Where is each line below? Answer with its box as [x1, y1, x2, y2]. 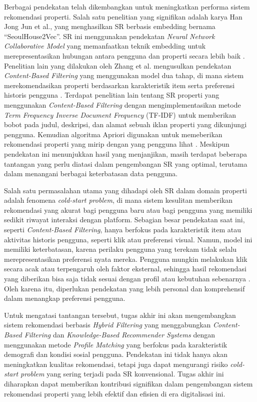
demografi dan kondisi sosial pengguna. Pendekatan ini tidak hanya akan [4, 349, 227, 359]
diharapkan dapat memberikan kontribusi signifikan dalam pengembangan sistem [4, 378, 253, 388]
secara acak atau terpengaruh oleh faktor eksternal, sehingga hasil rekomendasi [4, 263, 246, 274]
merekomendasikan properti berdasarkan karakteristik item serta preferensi [4, 80, 235, 90]
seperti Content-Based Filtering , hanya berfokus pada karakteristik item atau [4, 224, 241, 235]
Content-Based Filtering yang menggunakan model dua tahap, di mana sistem [4, 70, 244, 81]
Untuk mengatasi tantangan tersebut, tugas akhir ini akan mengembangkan [4, 309, 236, 320]
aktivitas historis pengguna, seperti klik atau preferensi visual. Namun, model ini [4, 234, 252, 244]
